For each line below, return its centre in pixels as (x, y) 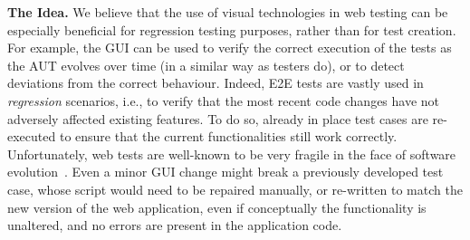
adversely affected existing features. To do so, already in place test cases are (218, 118)
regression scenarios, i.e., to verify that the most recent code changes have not (224, 100)
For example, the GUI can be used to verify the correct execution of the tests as (230, 48)
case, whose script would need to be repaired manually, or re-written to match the (235, 189)
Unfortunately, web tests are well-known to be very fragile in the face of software (232, 154)
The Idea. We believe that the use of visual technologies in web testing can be (228, 12)
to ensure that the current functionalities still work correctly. (228, 136)
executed (32, 136)
